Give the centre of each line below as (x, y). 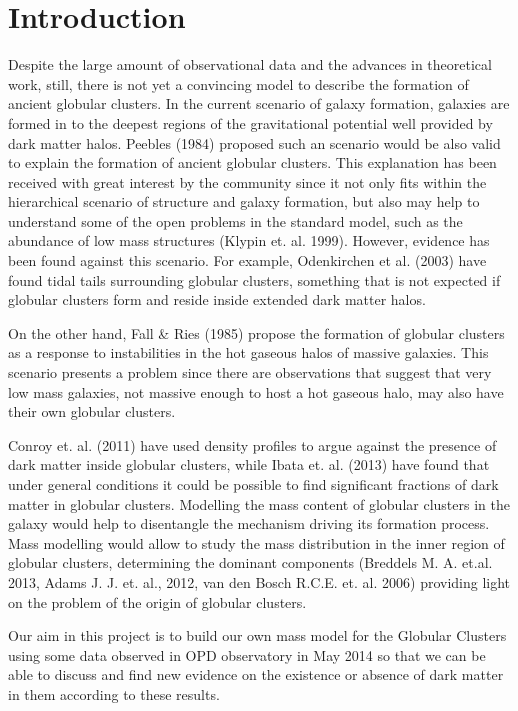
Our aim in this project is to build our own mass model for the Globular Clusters (257, 635)
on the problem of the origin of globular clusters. (157, 601)
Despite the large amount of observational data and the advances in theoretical (250, 64)
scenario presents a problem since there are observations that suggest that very (250, 372)
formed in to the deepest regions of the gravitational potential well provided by (250, 122)
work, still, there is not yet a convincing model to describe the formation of (238, 83)
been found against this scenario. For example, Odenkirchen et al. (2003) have (247, 260)
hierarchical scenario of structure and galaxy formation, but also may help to (244, 201)
